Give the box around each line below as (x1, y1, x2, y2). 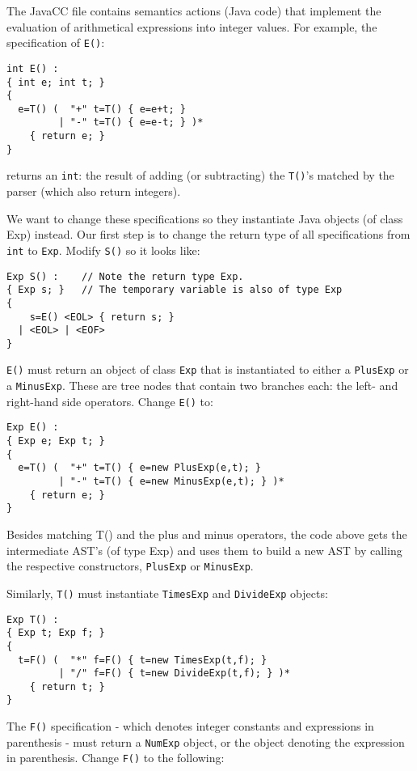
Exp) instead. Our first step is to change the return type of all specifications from (6, 226, 411, 243)
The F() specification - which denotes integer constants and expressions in (6, 718, 374, 735)
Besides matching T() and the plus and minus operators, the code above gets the (6, 526, 407, 543)
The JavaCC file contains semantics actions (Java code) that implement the (6, 2, 381, 19)
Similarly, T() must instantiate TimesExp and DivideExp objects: (6, 584, 328, 601)
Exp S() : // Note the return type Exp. (6, 270, 244, 282)
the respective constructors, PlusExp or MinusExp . (6, 557, 254, 574)
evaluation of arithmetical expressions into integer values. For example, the (6, 18, 377, 35)
